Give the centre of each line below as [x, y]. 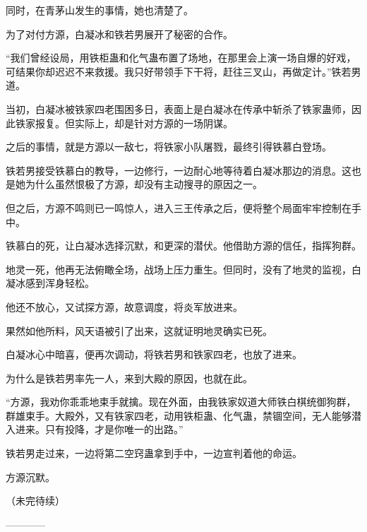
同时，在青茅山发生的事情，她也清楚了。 [100, 10]
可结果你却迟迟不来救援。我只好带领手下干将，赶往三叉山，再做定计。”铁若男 [183, 71]
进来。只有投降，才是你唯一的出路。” [99, 429]
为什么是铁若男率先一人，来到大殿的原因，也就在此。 [129, 378]
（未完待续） [35, 501]
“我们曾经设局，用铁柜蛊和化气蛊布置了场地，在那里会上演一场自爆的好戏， [181, 58]
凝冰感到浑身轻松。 [50, 283]
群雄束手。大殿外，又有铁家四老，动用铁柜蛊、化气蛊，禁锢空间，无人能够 [179, 415]
